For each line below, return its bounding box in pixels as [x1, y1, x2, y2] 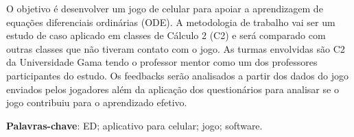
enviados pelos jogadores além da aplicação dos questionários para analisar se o [6, 82, 339, 96]
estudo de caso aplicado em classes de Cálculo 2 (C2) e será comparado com [6, 28, 326, 42]
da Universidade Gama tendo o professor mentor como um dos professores [6, 55, 318, 69]
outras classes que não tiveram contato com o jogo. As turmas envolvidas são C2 [6, 41, 345, 55]
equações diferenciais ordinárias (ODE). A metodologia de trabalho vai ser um [6, 14, 335, 29]
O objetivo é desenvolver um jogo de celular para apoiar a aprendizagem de [6, 1, 323, 15]
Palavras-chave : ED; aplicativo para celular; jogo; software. [6, 118, 263, 132]
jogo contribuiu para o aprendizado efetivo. [6, 95, 187, 110]
